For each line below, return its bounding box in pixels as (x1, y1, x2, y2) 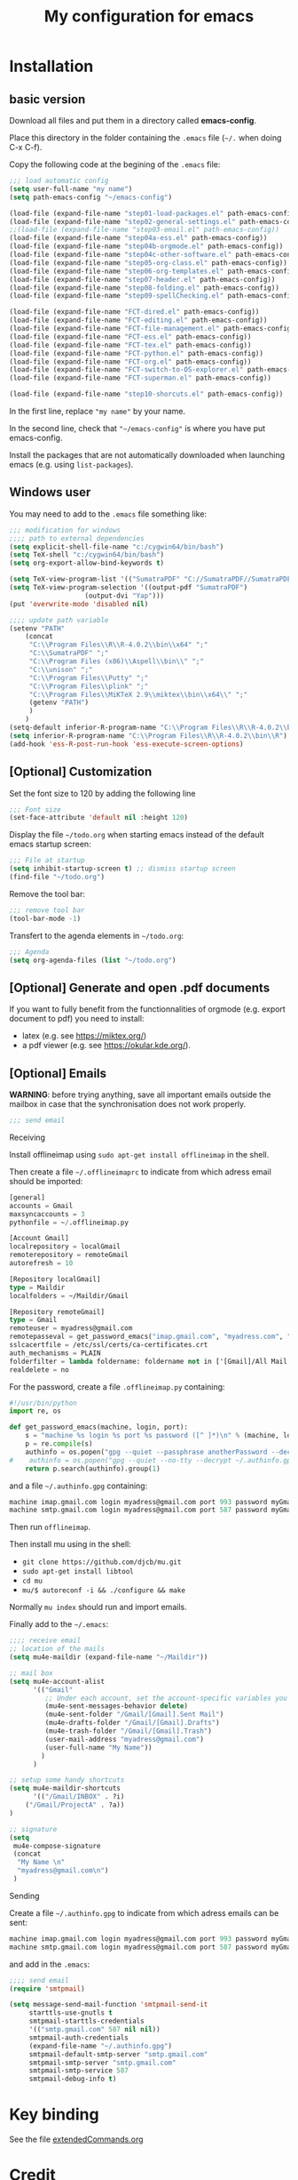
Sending (9, 1890, 40, 1901)
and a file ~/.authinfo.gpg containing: (9, 1480, 148, 1491)
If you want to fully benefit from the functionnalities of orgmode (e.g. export (9, 1004, 286, 1014)
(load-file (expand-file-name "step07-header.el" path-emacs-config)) (9, 275, 276, 284)
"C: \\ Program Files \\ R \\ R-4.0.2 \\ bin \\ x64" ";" (28, 640, 208, 650)
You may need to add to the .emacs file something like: (9, 509, 207, 519)
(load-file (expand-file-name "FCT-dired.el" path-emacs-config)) (9, 308, 260, 317)
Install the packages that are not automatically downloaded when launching (9, 450, 286, 460)
